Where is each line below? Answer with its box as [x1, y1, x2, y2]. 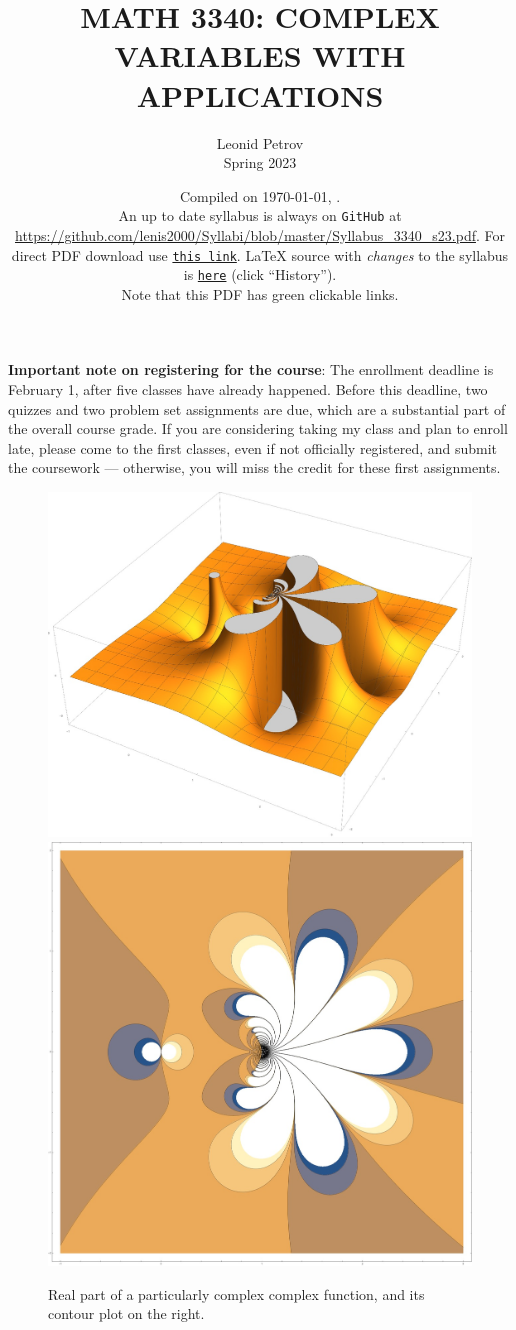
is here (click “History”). [183, 264, 337, 285]
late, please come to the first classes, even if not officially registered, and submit [8, 437, 498, 458]
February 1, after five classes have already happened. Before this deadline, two [8, 379, 488, 400]
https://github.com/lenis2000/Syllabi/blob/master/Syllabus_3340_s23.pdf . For [15, 224, 505, 245]
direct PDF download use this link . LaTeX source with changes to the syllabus [11, 244, 509, 265]
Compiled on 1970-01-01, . [179, 185, 341, 206]
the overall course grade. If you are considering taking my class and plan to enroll [8, 418, 508, 439]
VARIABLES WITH [114, 35, 406, 76]
